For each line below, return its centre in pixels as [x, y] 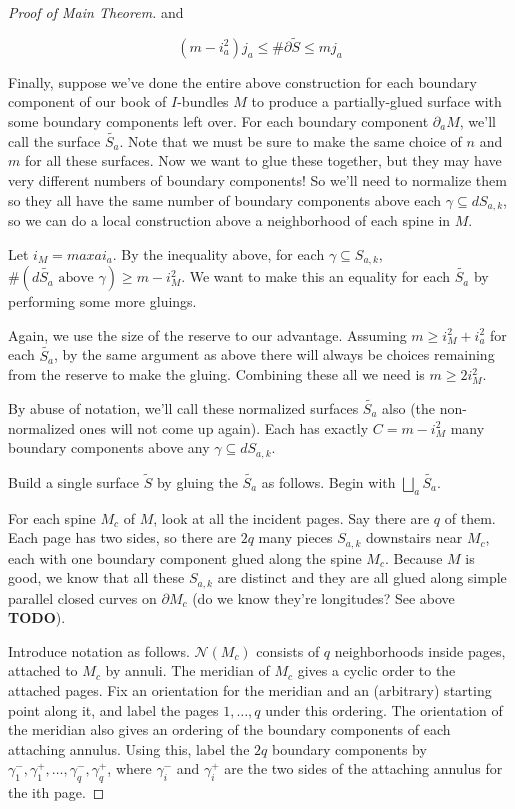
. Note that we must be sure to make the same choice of [290, 140]
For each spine [52, 517]
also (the [409, 407]
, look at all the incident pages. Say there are [291, 517]
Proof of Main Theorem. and [96, 12]
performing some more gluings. [102, 301]
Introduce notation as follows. [99, 650]
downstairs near [414, 537]
